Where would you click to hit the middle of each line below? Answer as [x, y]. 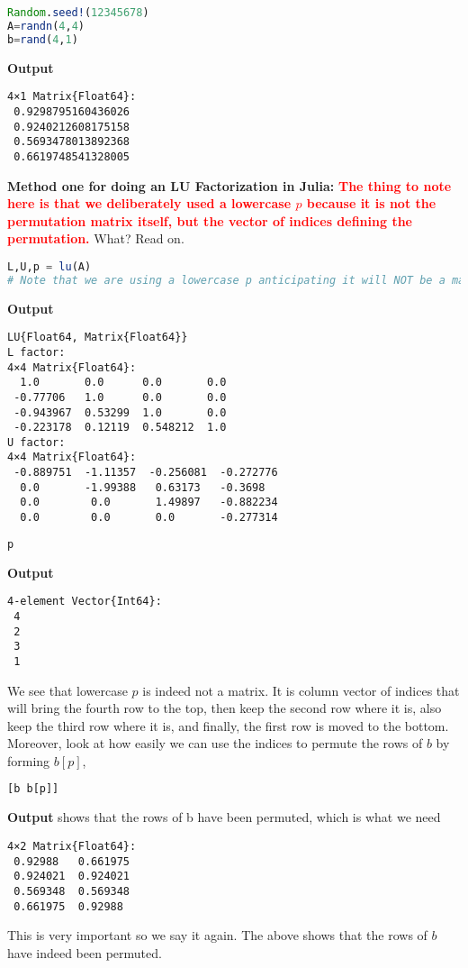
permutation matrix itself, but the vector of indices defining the [210, 220]
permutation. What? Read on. [96, 238]
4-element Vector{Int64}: [85, 602]
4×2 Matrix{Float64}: [72, 846]
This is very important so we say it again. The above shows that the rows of [217, 935]
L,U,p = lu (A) [49, 266]
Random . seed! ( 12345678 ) [78, 13]
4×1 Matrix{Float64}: [72, 97]
